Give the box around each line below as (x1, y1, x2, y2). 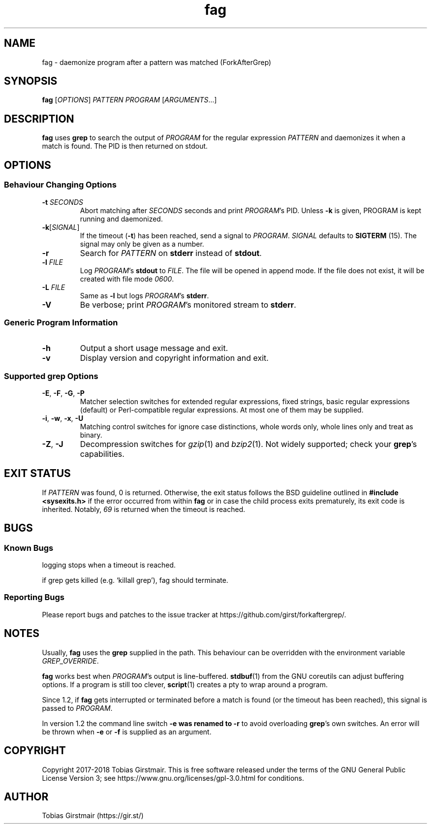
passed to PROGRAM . (42, 703, 113, 712)
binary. (80, 431, 102, 439)
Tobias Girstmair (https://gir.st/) (42, 811, 144, 820)
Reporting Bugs (4, 592, 64, 603)
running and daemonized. (80, 214, 163, 223)
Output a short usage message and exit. (80, 343, 228, 353)
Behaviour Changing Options (4, 180, 117, 190)
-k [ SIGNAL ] (42, 223, 80, 231)
